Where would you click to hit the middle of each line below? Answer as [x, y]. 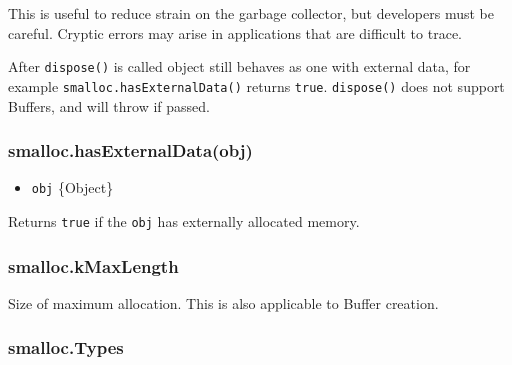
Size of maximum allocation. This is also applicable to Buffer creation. [223, 302]
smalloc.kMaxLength [93, 265]
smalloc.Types [66, 347]
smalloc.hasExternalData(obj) [130, 150]
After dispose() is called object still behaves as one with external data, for [239, 66]
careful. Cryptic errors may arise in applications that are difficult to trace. [235, 32]
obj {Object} [72, 187]
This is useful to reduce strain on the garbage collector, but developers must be [251, 13]
